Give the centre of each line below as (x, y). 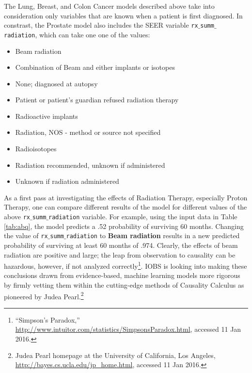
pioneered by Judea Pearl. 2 (44, 295)
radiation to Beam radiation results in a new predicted (153, 235)
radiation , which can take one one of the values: (77, 34)
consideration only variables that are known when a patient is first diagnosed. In (123, 15)
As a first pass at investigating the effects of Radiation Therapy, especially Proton (126, 197)
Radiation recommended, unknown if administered (90, 165)
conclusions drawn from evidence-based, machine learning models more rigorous (122, 275)
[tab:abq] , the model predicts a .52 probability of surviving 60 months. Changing (124, 226)
